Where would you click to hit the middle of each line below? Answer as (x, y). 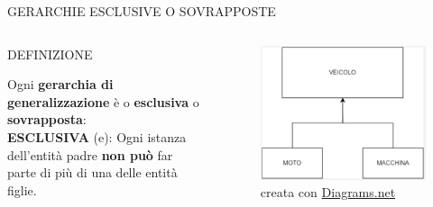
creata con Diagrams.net (328, 192)
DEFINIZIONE (50, 54)
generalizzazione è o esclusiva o (103, 101)
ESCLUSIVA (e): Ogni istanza (97, 136)
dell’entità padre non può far (90, 154)
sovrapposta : (47, 119)
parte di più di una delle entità (92, 172)
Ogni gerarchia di (60, 84)
